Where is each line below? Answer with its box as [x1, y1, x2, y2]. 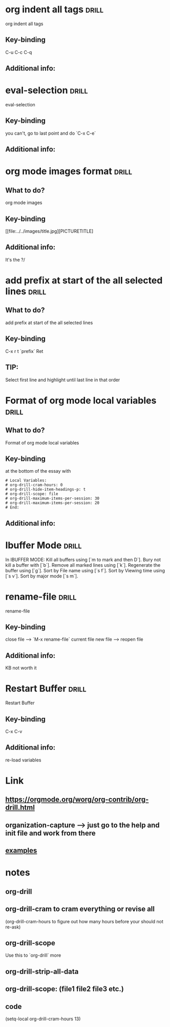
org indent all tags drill [5, 4, 104, 15]
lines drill [5, 286, 47, 297]
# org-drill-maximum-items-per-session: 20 [5, 500, 100, 506]
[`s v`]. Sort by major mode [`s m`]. [5, 573, 78, 579]
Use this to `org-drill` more [5, 952, 61, 959]
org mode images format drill [5, 165, 132, 177]
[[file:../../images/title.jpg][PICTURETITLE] [5, 228, 94, 234]
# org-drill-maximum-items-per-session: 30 [5, 496, 100, 501]
